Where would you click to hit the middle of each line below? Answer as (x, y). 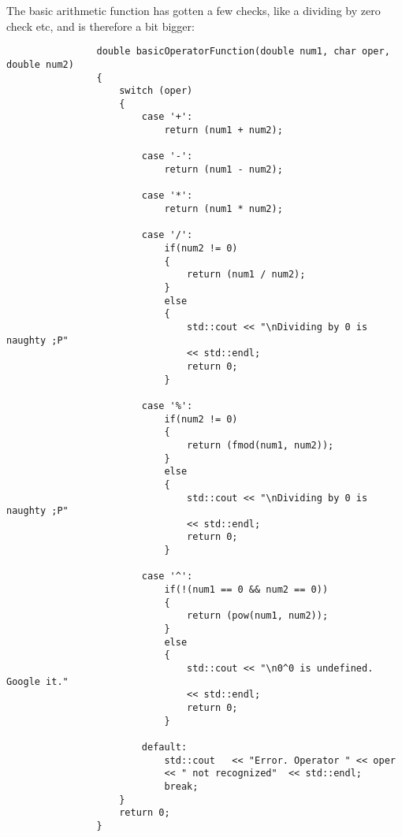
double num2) (40, 64)
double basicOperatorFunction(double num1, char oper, (243, 52)
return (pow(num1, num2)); (258, 616)
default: (164, 747)
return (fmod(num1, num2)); (261, 445)
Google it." (37, 681)
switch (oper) (156, 91)
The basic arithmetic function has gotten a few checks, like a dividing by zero (194, 10)
